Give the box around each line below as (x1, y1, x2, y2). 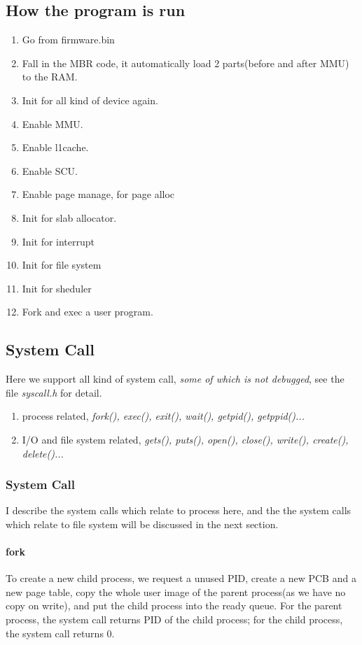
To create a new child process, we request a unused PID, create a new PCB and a (6, 571, 356, 586)
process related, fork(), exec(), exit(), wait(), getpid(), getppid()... (22, 409, 305, 423)
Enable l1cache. (22, 140, 89, 155)
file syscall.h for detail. (6, 385, 102, 399)
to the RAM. (22, 69, 78, 84)
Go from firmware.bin (22, 32, 115, 47)
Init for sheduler (22, 281, 92, 295)
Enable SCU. (22, 163, 78, 178)
